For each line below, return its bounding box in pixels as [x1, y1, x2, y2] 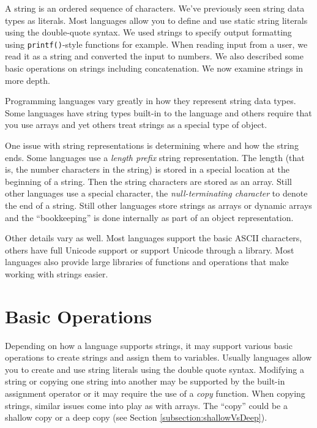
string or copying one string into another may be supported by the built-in [5, 375, 285, 388]
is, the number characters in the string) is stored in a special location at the [5, 163, 289, 176]
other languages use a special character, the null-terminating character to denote [5, 187, 308, 200]
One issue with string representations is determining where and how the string [5, 139, 299, 151]
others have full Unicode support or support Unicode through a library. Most [5, 243, 294, 256]
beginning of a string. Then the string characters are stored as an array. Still [5, 175, 292, 187]
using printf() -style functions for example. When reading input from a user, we [5, 37, 308, 50]
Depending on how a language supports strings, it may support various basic [5, 339, 293, 351]
